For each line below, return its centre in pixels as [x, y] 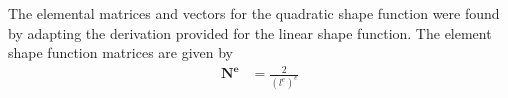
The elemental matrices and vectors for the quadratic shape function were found [254, 13]
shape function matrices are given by [121, 52]
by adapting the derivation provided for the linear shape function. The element [250, 32]
